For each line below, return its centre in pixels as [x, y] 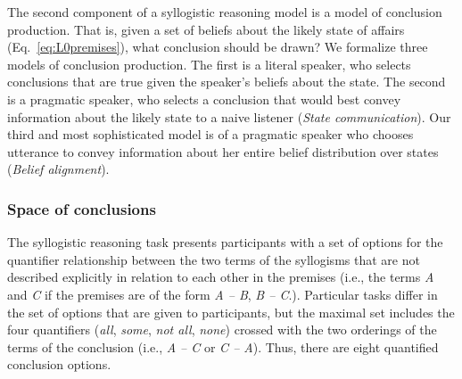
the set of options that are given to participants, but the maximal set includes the [231, 312]
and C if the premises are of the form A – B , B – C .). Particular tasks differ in [223, 294]
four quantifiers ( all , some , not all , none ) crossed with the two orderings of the [222, 330]
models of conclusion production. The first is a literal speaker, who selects [209, 64]
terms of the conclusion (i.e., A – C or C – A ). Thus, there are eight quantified [223, 346]
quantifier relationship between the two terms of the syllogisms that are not [214, 259]
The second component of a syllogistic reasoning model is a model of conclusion [225, 12]
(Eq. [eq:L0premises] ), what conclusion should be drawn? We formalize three [218, 47]
